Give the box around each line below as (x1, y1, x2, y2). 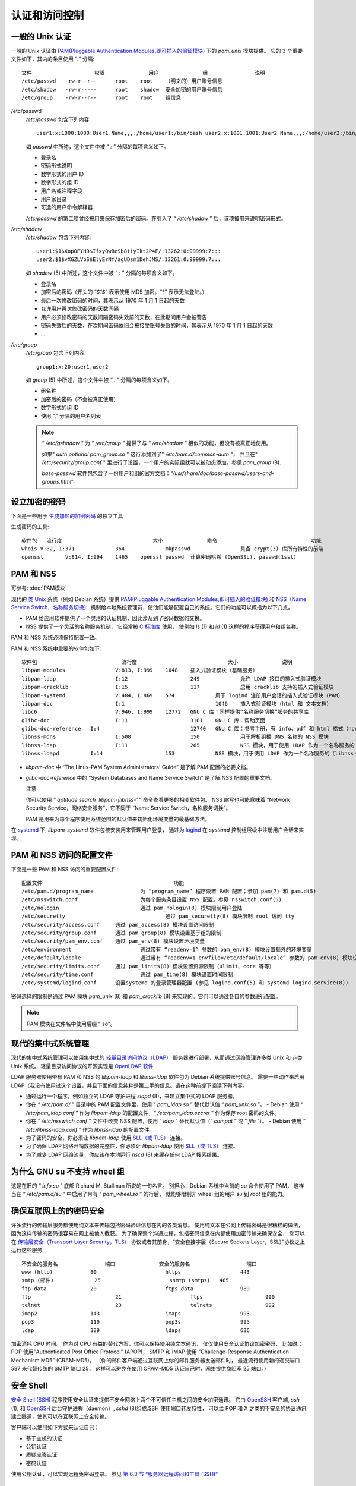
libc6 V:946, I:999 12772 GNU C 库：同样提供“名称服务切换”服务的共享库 (21, 709, 309, 716)
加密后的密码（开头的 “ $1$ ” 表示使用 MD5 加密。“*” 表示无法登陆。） (40, 288, 208, 295)
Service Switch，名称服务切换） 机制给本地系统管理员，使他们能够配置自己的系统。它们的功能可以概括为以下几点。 (11, 604, 294, 611)
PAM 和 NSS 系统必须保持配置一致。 (11, 634, 100, 641)
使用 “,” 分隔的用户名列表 (40, 412, 101, 419)
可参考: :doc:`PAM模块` (11, 584, 68, 591)
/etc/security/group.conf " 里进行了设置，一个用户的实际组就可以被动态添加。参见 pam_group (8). (42, 459, 281, 466)
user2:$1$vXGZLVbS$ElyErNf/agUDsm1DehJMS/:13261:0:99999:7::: (36, 256, 221, 263)
